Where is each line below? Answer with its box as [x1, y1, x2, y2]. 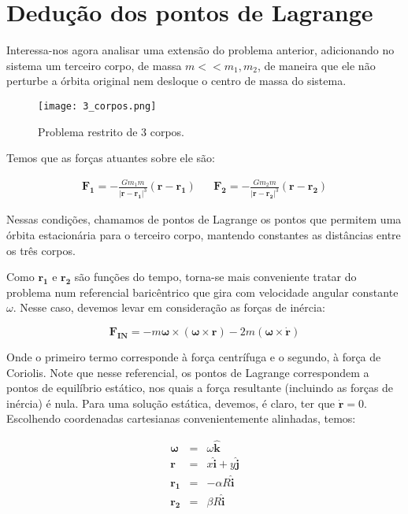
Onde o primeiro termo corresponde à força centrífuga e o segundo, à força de [6, 348, 381, 364]
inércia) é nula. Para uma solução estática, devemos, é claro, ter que [6, 394, 336, 411]
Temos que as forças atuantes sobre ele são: [6, 150, 215, 166]
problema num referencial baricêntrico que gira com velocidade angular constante [6, 283, 399, 300]
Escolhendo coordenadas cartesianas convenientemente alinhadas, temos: [6, 410, 356, 427]
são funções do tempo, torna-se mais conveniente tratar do [74, 268, 357, 285]
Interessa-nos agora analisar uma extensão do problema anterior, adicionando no [6, 42, 395, 58]
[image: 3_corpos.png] [38, 100, 157, 112]
